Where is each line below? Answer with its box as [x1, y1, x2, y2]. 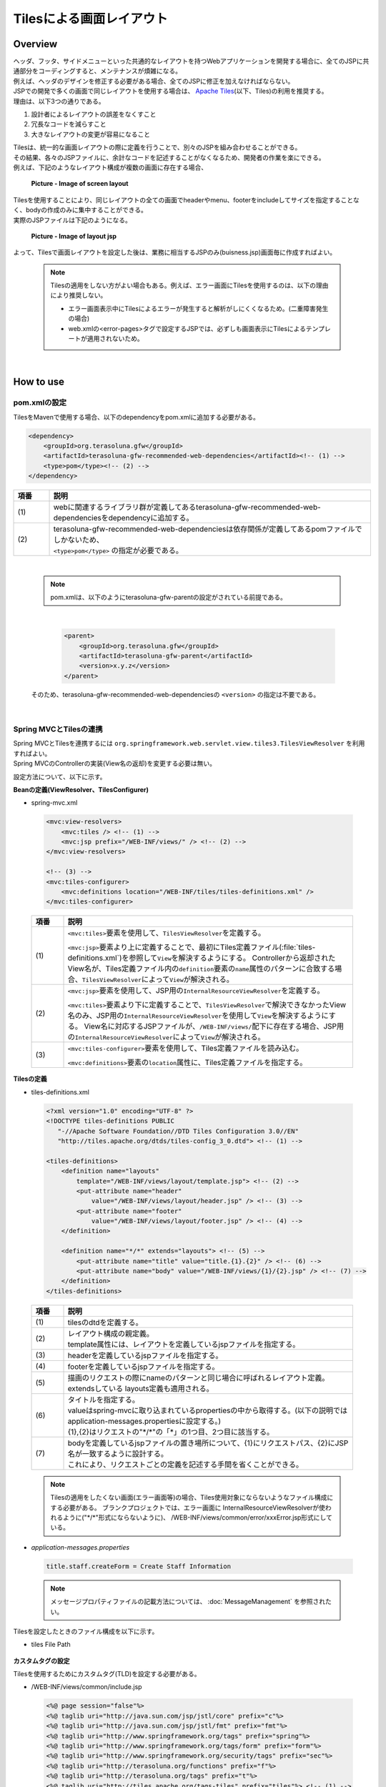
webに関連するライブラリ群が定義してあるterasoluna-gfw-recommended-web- [53, 503, 321, 513]
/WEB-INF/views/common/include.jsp [31, 1683, 142, 1691]
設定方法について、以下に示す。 [13, 772, 107, 781]
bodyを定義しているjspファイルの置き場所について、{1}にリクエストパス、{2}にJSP [67, 1437, 349, 1447]
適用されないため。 [86, 335, 144, 343]
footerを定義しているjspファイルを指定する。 [67, 1362, 219, 1372]
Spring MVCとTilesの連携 [13, 724, 103, 734]
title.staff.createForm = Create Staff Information [46, 1562, 232, 1570]
